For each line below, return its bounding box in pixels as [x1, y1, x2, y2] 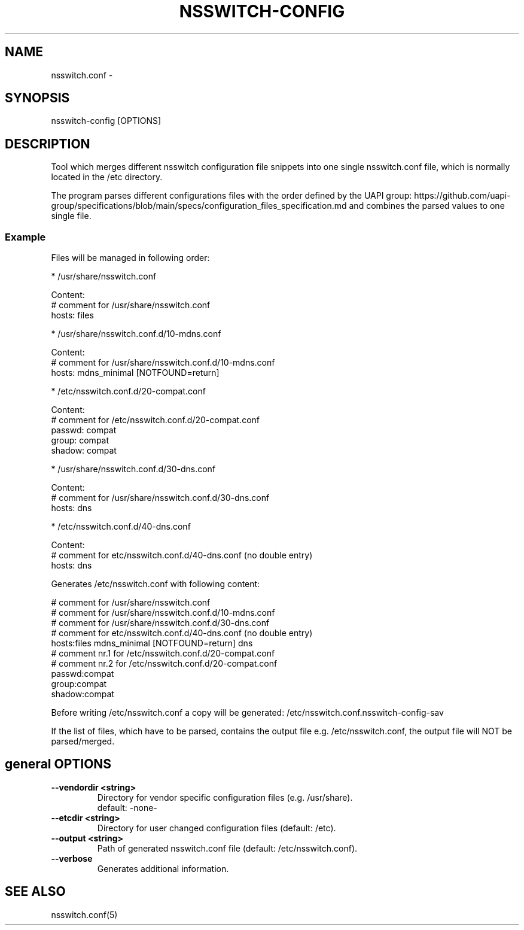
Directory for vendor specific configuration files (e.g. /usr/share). [97, 792, 353, 803]
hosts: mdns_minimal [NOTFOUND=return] [51, 367, 220, 378]
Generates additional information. [97, 863, 229, 874]
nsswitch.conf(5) [51, 909, 118, 920]
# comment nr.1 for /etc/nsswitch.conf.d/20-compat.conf [51, 648, 275, 659]
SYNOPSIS [5, 90, 70, 106]
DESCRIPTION [5, 136, 90, 151]
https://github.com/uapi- [414, 190, 511, 201]
